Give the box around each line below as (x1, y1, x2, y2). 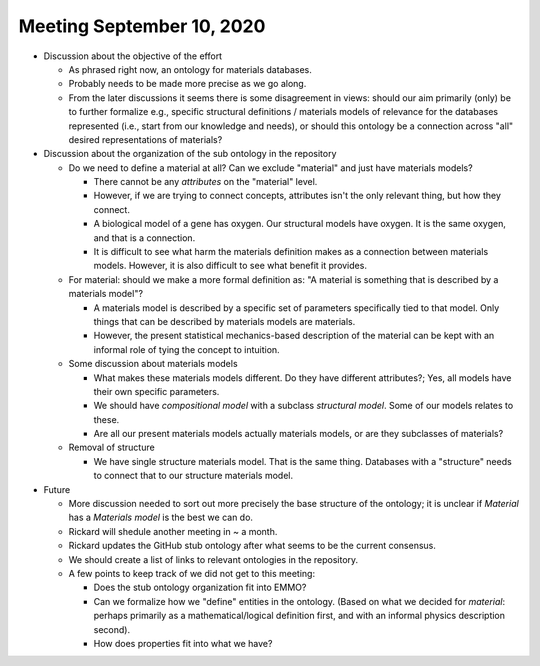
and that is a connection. (93, 231, 196, 244)
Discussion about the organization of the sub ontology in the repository (43, 148, 337, 160)
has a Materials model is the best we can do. (68, 511, 254, 524)
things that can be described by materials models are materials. (93, 315, 356, 327)
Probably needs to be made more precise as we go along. (68, 78, 307, 90)
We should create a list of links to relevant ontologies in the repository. (68, 553, 359, 565)
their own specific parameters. (93, 385, 220, 397)
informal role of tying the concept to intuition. (93, 343, 280, 355)
